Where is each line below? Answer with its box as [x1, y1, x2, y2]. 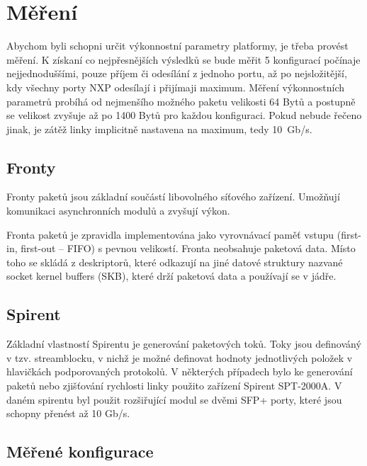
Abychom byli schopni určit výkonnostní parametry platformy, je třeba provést [6, 38, 349, 53]
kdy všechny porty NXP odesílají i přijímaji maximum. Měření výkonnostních [6, 79, 344, 94]
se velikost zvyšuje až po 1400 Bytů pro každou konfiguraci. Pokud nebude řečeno [6, 108, 362, 123]
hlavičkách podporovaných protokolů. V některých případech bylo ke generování [6, 364, 353, 379]
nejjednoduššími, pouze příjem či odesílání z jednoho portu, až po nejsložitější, [6, 66, 347, 81]
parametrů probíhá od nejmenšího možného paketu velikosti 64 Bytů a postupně [6, 93, 356, 108]
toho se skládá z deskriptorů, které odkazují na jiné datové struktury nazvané [6, 254, 343, 269]
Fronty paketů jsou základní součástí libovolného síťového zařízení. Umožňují [6, 189, 340, 204]
